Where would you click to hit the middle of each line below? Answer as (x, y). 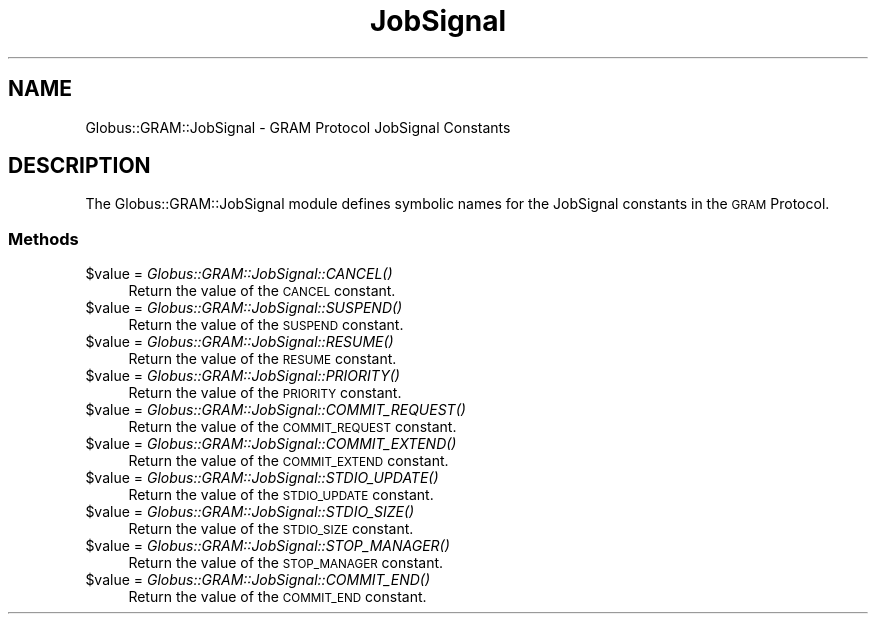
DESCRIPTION (79, 166)
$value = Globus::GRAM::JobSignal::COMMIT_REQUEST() (275, 410)
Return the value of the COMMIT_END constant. (277, 597)
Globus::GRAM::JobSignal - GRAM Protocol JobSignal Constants (298, 127)
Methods (43, 238)
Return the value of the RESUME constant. (262, 359)
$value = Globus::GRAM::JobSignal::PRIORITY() (242, 376)
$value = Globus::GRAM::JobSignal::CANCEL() (239, 274)
